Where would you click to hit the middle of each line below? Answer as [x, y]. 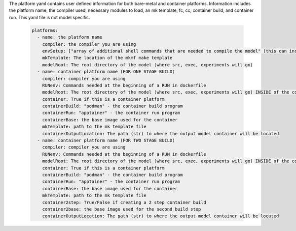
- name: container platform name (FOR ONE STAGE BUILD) [106, 72]
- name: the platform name [70, 37]
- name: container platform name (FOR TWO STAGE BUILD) [106, 141]
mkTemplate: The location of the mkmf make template [107, 58]
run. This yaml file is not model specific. [50, 17]
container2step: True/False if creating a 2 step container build [124, 202]
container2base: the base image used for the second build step [122, 209]
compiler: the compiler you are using [89, 44]
